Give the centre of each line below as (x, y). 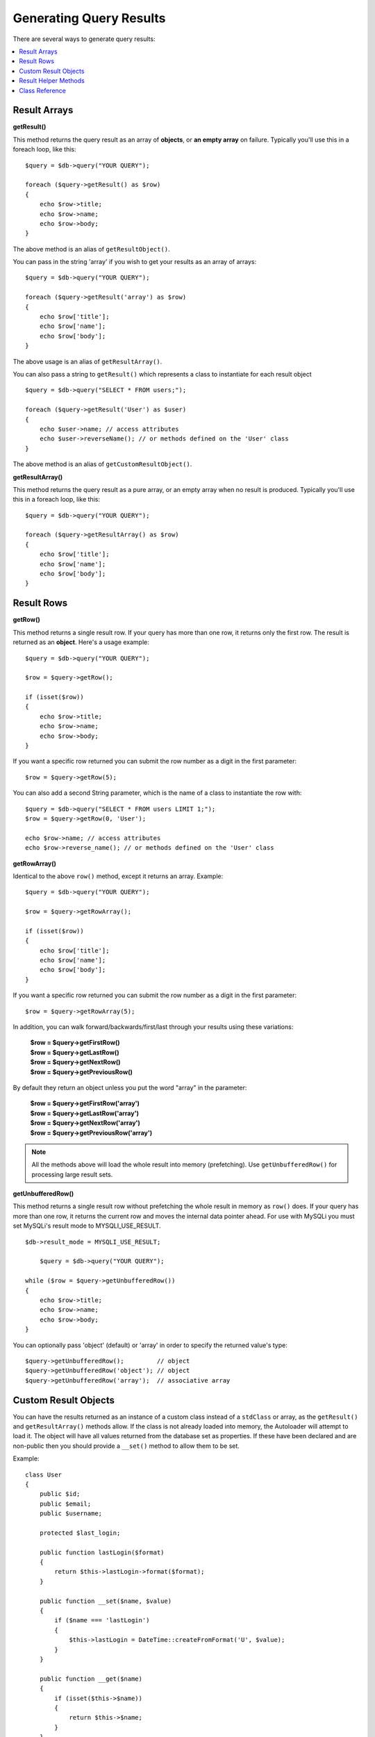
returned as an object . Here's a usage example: (81, 642)
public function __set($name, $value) (106, 1601)
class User (44, 1474)
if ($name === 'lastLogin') (102, 1620)
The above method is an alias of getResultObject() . (91, 249)
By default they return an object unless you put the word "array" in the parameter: (130, 1087)
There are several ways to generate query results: (84, 39)
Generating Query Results (89, 18)
